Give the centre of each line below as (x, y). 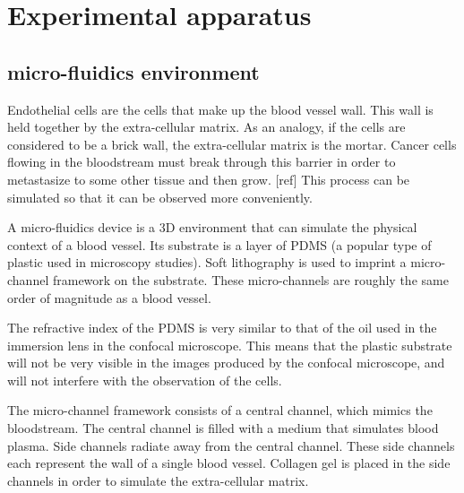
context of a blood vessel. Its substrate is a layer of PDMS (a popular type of (219, 244)
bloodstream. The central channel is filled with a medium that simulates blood (223, 428)
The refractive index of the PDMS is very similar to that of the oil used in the (222, 328)
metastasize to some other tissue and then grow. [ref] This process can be (209, 179)
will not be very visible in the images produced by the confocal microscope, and (226, 363)
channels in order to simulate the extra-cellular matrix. (158, 480)
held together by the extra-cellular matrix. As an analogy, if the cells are (206, 127)
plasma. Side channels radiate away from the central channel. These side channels (231, 445)
